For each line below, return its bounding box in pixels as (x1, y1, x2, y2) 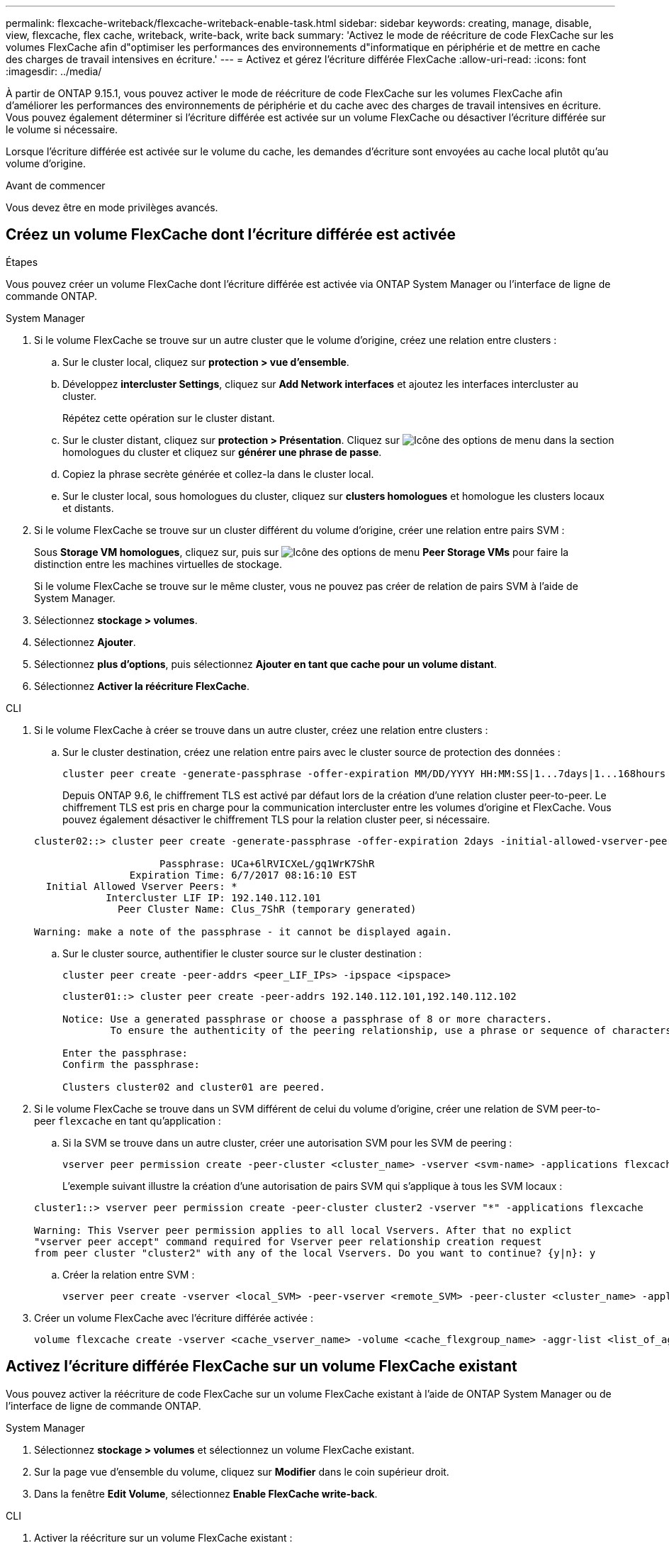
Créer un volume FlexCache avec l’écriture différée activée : (34, 1311, 313, 1324)
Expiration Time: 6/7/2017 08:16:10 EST (129, 869, 357, 881)
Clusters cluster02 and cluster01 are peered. (62, 1081, 325, 1093)
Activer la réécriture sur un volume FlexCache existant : (34, 1531, 293, 1544)
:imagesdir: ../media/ (6, 65, 102, 77)
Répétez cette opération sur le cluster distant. (62, 411, 275, 424)
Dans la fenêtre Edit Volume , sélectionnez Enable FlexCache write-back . (34, 1487, 378, 1500)
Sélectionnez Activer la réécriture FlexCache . (34, 679, 249, 692)
